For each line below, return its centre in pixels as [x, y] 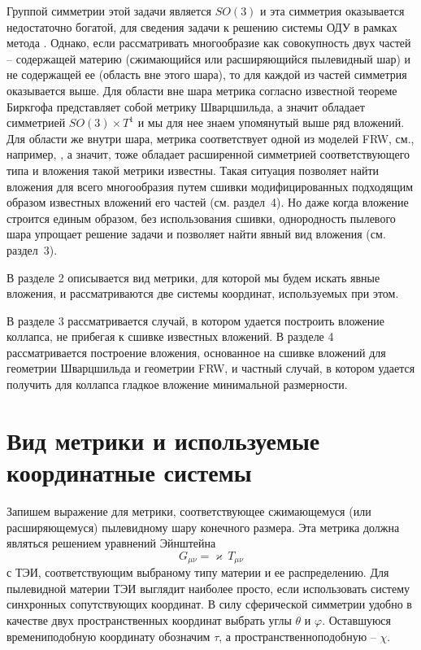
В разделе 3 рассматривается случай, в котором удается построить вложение [195, 320]
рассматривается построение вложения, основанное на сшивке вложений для [196, 352]
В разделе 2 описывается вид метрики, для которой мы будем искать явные [193, 277]
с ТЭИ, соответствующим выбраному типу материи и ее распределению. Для [198, 572]
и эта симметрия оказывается [332, 11]
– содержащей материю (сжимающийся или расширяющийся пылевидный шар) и [209, 58]
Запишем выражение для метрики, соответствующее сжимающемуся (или [189, 510]
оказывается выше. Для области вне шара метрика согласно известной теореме [202, 90]
